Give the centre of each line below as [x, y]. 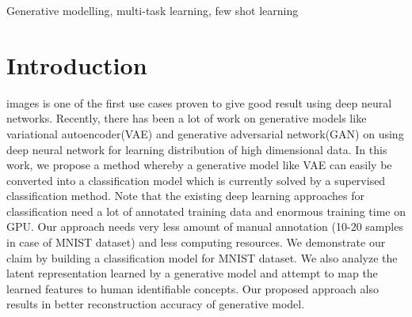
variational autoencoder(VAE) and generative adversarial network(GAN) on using [205, 133]
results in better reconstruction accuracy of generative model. [156, 304]
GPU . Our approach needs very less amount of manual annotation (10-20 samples [205, 226]
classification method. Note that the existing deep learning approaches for [185, 196]
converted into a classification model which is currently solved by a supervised [196, 180]
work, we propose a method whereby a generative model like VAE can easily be [199, 165]
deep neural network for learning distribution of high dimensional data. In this [197, 149]
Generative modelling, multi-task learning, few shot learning [153, 10]
